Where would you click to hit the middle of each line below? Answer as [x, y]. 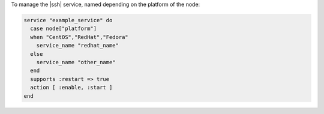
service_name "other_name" [76, 62]
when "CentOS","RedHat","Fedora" [79, 37]
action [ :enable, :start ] [71, 88]
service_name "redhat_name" [78, 46]
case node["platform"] [64, 29]
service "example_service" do [68, 20]
